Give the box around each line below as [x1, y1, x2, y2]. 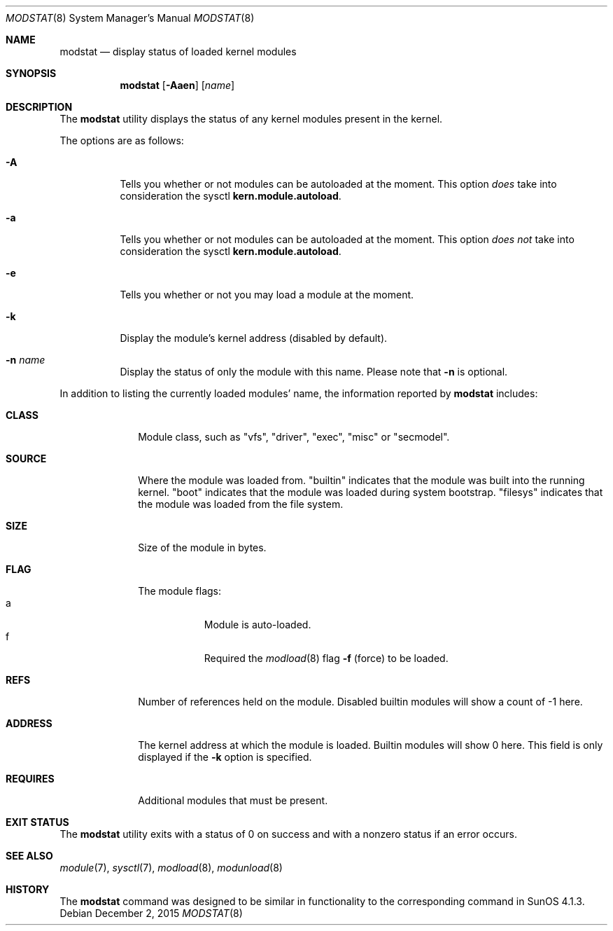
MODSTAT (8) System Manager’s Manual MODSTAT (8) [6, 12, 255, 24]
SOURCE [6, 453, 47, 464]
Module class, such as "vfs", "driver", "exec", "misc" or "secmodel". [138, 431, 450, 443]
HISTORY [6, 883, 50, 895]
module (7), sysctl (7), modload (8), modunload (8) [59, 862, 283, 874]
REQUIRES [6, 773, 55, 785]
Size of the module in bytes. [138, 542, 267, 553]
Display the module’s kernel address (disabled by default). [120, 332, 388, 344]
